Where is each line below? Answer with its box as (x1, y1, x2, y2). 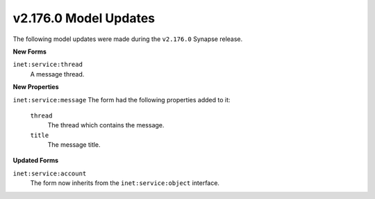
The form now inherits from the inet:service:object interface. (30, 179, 220, 187)
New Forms (12, 47, 47, 56)
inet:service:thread (12, 61, 83, 69)
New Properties (12, 83, 59, 91)
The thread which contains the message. (47, 121, 165, 129)
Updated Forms (12, 157, 59, 165)
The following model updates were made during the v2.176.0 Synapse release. (12, 35, 243, 43)
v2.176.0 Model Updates (12, 10, 156, 26)
